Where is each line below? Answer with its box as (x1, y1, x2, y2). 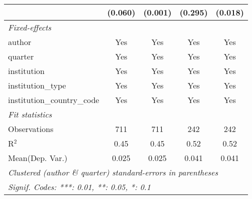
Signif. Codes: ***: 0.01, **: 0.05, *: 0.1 (8, 181, 151, 192)
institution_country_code (8, 94, 99, 105)
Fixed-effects (8, 21, 52, 33)
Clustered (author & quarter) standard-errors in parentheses (8, 166, 218, 178)
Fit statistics (8, 108, 52, 120)
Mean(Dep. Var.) (8, 152, 68, 163)
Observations (8, 123, 54, 134)
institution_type (8, 79, 66, 91)
